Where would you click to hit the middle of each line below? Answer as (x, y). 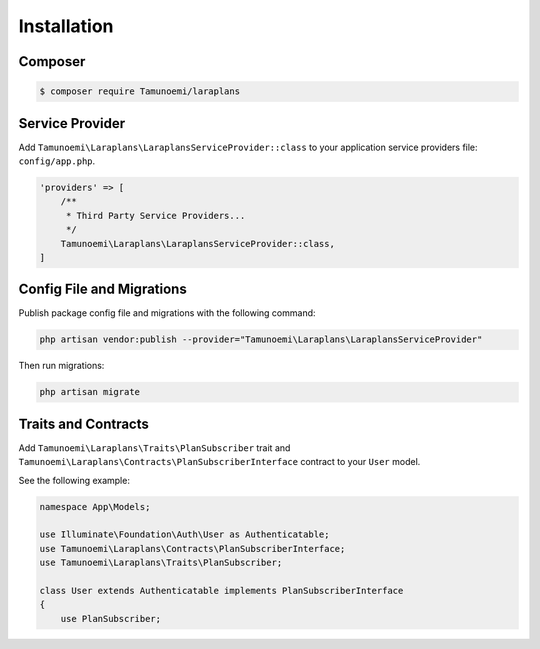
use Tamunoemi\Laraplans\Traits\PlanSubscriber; (161, 563)
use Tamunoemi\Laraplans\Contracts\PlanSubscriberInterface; (192, 548)
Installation (66, 26)
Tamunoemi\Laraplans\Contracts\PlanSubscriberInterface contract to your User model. (219, 462)
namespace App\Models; (95, 506)
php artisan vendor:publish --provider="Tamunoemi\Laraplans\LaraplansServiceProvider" (261, 339)
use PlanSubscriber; (111, 618)
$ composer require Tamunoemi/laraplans (139, 91)
